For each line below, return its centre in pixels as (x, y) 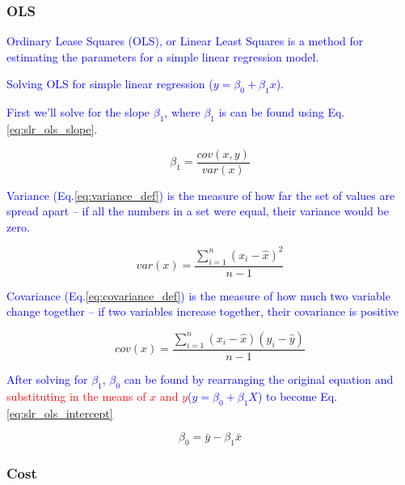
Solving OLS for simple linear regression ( (110, 84)
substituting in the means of (76, 396)
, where (182, 112)
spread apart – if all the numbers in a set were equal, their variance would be (198, 211)
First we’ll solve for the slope (78, 112)
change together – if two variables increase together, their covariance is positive (203, 311)
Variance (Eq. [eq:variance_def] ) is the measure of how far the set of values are (201, 195)
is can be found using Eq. (282, 112)
